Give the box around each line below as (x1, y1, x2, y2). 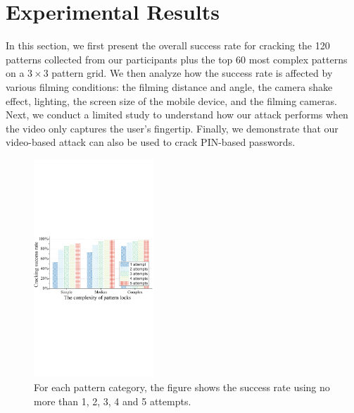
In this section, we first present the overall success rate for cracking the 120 (6, 38, 330, 53)
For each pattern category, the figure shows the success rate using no (34, 380, 330, 395)
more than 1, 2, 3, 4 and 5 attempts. (34, 393, 191, 408)
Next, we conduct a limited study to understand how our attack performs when (6, 107, 348, 122)
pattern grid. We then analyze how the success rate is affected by (51, 66, 333, 80)
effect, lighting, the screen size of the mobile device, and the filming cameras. (6, 93, 337, 108)
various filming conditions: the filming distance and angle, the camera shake (6, 79, 333, 94)
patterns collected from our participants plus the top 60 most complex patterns (6, 51, 348, 66)
